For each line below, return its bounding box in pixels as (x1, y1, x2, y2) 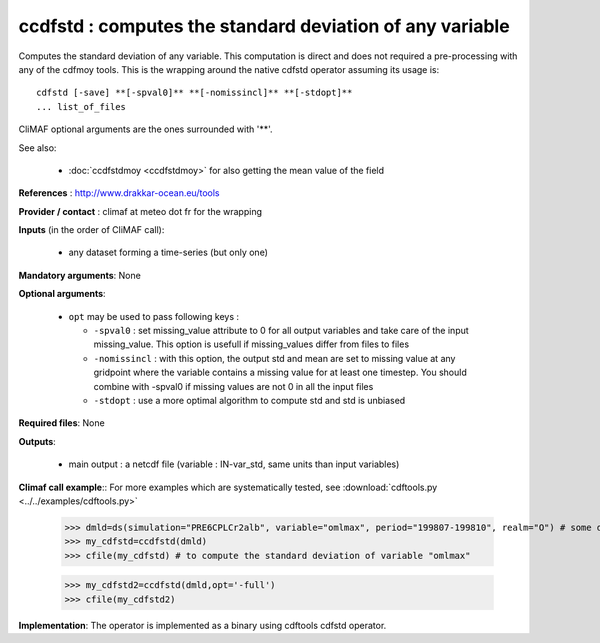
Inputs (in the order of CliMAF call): (18, 224, 165, 236)
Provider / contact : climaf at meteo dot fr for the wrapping (18, 205, 262, 217)
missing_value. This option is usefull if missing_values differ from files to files (93, 338, 410, 350)
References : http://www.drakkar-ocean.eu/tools (18, 187, 220, 199)
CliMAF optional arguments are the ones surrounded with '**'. (18, 123, 273, 135)
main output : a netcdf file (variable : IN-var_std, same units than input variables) (68, 458, 400, 470)
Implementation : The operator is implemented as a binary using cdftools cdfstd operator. (18, 619, 387, 631)
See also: (18, 141, 57, 154)
